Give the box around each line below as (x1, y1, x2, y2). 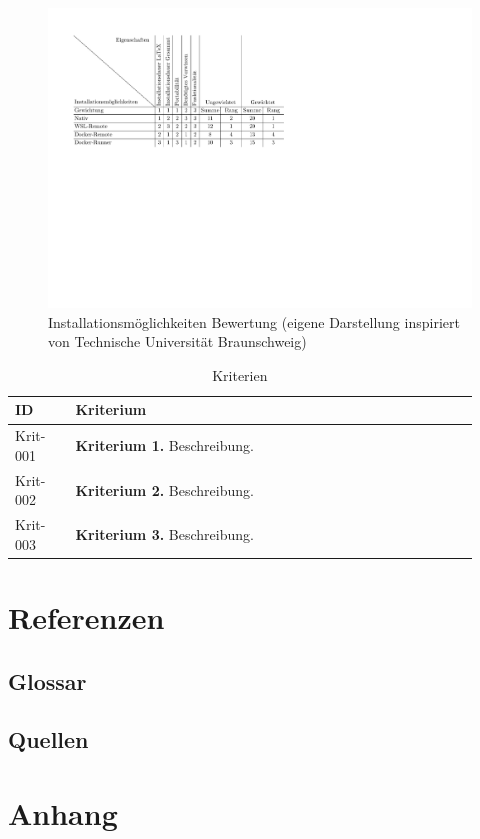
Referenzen (8, 597, 165, 638)
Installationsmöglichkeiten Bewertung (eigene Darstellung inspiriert (48, 311, 460, 332)
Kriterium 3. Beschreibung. (75, 523, 254, 544)
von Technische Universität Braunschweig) (48, 331, 307, 352)
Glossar (8, 665, 87, 696)
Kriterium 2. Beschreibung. (75, 479, 254, 500)
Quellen (8, 724, 89, 755)
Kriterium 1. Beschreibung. (75, 435, 254, 456)
